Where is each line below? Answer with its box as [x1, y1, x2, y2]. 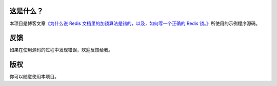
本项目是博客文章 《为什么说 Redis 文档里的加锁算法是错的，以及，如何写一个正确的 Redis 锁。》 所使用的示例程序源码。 [9, 20, 261, 26]
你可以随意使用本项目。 [9, 74, 59, 80]
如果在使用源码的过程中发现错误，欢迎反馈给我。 [9, 47, 113, 53]
